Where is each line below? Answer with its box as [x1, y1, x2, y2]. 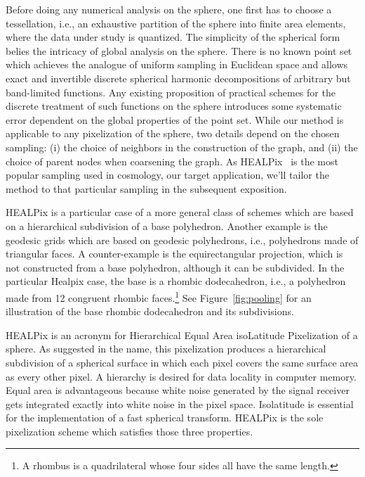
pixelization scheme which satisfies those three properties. [6, 424, 253, 438]
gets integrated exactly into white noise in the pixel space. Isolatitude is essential [6, 396, 354, 411]
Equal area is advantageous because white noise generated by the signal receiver [6, 383, 350, 397]
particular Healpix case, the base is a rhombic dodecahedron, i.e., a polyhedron [6, 274, 346, 288]
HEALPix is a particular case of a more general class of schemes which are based [6, 205, 354, 220]
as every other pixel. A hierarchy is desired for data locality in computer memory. [6, 369, 357, 383]
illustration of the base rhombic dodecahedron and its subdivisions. [6, 304, 294, 319]
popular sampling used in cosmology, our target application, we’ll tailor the [6, 167, 329, 182]
